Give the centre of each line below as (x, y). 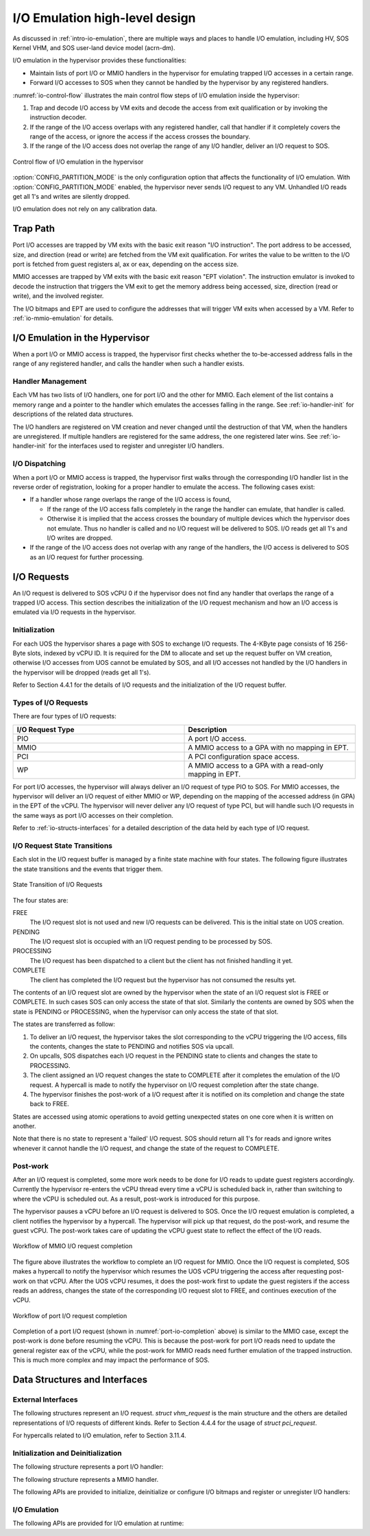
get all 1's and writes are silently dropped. (71, 197)
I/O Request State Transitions (63, 845)
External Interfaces (45, 1400)
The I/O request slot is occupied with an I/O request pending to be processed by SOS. (151, 942)
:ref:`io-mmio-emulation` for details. (63, 318)
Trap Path (34, 229)
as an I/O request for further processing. (87, 557)
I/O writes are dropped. (80, 537)
